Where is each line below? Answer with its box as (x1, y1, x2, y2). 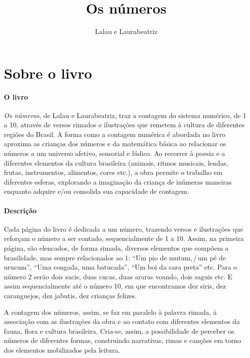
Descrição (4, 205, 37, 215)
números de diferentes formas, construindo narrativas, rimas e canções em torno (4, 335, 241, 345)
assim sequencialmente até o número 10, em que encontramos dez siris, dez (4, 281, 226, 291)
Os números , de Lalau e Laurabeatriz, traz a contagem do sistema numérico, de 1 (4, 110, 247, 120)
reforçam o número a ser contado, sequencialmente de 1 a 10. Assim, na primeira (4, 233, 244, 243)
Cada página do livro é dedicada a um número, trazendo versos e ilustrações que (4, 223, 243, 234)
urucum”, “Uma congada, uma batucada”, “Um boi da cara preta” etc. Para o (4, 262, 237, 272)
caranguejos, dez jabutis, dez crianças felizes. (4, 290, 137, 300)
